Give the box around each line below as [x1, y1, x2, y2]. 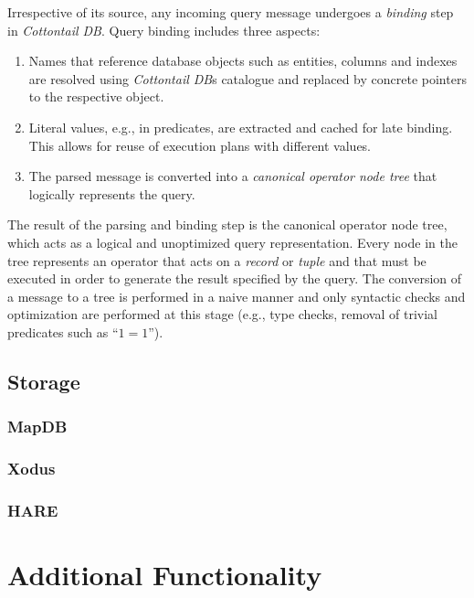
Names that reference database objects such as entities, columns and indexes [28, 51, 458, 70]
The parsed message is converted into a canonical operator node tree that [28, 166, 437, 186]
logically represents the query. [28, 184, 195, 203]
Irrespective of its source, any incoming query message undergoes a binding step [7, 3, 454, 21]
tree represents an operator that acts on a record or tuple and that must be [7, 251, 427, 270]
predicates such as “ [7, 322, 119, 341]
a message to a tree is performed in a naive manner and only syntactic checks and [7, 286, 466, 305]
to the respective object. [28, 87, 164, 106]
